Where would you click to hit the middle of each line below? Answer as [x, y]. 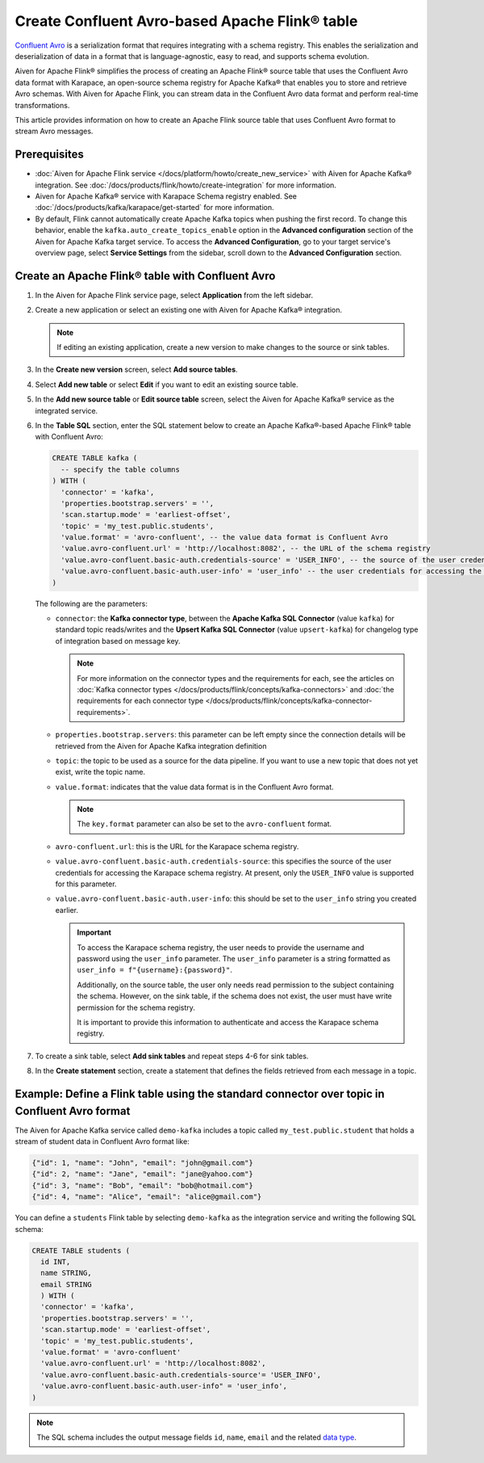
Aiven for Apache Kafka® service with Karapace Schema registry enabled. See [166, 196]
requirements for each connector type [140, 701]
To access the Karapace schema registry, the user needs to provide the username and [221, 947]
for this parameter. [86, 884]
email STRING [66, 1284]
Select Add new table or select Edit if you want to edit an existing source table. [167, 385]
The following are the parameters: [92, 603]
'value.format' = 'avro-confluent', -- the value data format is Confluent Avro [225, 538]
